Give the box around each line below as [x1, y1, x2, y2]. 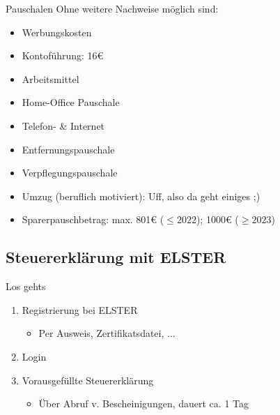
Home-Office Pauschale [22, 95, 120, 110]
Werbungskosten [22, 24, 92, 39]
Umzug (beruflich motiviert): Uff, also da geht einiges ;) [22, 188, 260, 203]
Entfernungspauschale [22, 142, 115, 156]
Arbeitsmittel [22, 71, 79, 86]
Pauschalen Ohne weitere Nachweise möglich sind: [6, 1, 219, 15]
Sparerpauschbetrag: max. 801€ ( [22, 212, 164, 227]
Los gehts [6, 279, 46, 294]
